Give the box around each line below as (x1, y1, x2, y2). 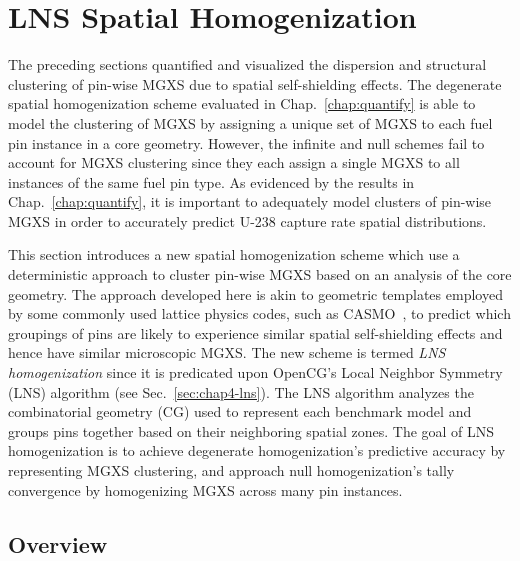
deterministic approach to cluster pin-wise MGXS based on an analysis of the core (8, 264, 512, 285)
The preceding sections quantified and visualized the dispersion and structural (8, 54, 487, 75)
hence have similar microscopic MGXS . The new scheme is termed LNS (8, 342, 446, 363)
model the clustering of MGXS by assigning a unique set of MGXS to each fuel (8, 112, 493, 133)
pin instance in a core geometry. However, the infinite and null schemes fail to (8, 132, 485, 153)
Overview (8, 528, 108, 559)
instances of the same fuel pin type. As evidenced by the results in (8, 171, 415, 192)
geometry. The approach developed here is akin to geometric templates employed (8, 283, 503, 304)
